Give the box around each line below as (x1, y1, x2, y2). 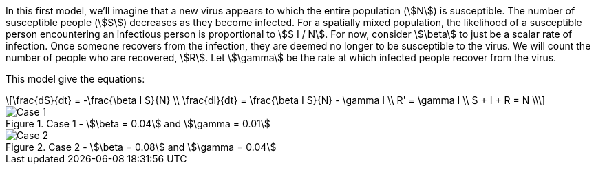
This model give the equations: (6, 73, 145, 85)
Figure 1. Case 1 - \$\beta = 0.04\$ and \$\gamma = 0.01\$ (6, 118, 270, 129)
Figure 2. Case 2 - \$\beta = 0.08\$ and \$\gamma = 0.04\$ (6, 141, 277, 153)
